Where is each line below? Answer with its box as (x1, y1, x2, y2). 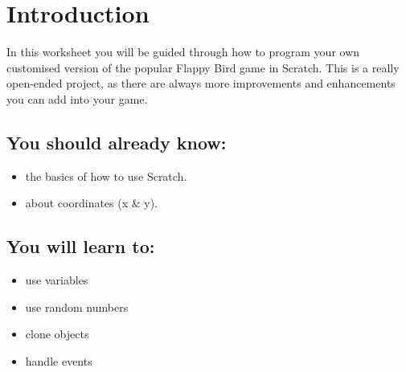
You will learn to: (6, 234, 155, 259)
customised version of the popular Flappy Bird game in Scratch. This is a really (6, 59, 400, 76)
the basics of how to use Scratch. (25, 167, 187, 184)
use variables (25, 272, 88, 288)
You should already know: (6, 129, 227, 154)
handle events (25, 352, 92, 369)
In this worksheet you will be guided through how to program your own (6, 43, 360, 60)
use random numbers (25, 298, 129, 315)
